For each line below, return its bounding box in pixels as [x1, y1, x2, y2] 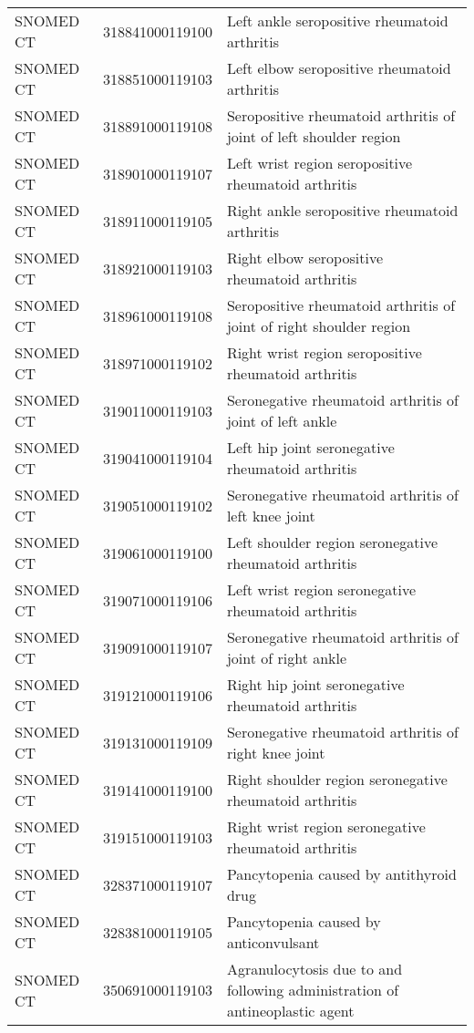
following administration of [226, 979, 399, 1000]
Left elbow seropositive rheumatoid [226, 57, 451, 78]
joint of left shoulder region [226, 126, 401, 147]
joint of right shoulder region [226, 315, 411, 336]
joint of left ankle [226, 410, 337, 431]
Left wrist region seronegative [226, 579, 417, 600]
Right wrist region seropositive [226, 342, 422, 363]
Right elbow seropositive [226, 247, 383, 268]
